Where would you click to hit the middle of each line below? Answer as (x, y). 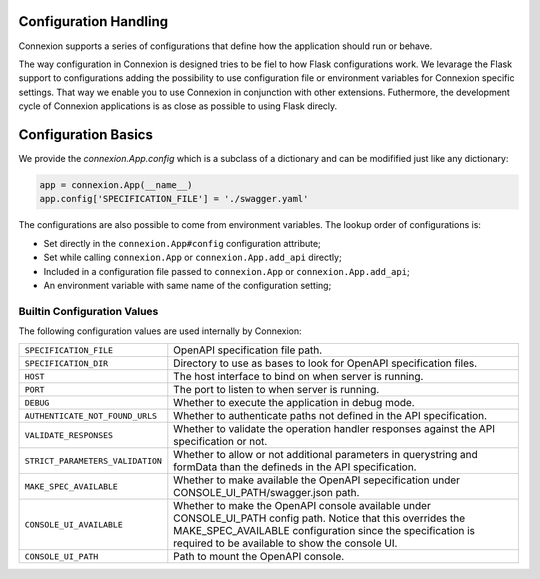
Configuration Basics (86, 134)
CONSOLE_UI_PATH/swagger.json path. (266, 493)
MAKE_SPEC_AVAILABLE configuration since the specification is (324, 531)
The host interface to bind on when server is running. (298, 377)
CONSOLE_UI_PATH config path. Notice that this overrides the (319, 518)
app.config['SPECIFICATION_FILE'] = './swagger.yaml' (174, 199)
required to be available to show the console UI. (285, 543)
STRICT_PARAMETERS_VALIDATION (93, 460)
